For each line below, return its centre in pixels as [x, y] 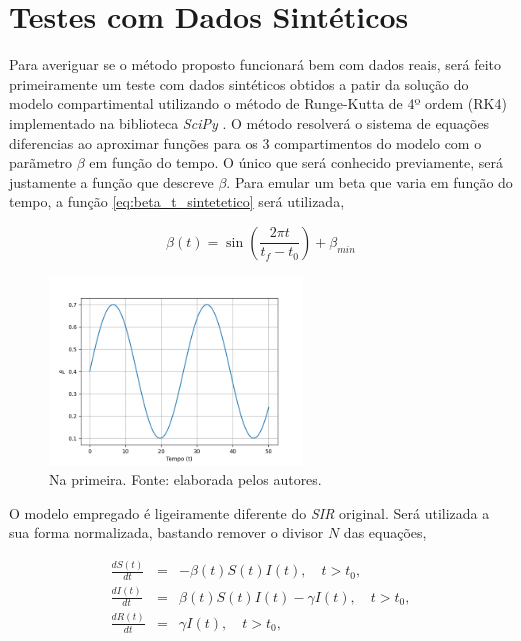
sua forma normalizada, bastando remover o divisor [166, 532]
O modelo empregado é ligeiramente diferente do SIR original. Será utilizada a [249, 512]
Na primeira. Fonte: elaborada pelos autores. [185, 479]
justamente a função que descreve [111, 181]
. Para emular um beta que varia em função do [369, 181]
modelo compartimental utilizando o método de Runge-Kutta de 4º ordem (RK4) [258, 103]
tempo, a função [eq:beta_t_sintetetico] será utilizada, [177, 201]
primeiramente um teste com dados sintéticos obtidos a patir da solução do [239, 83]
